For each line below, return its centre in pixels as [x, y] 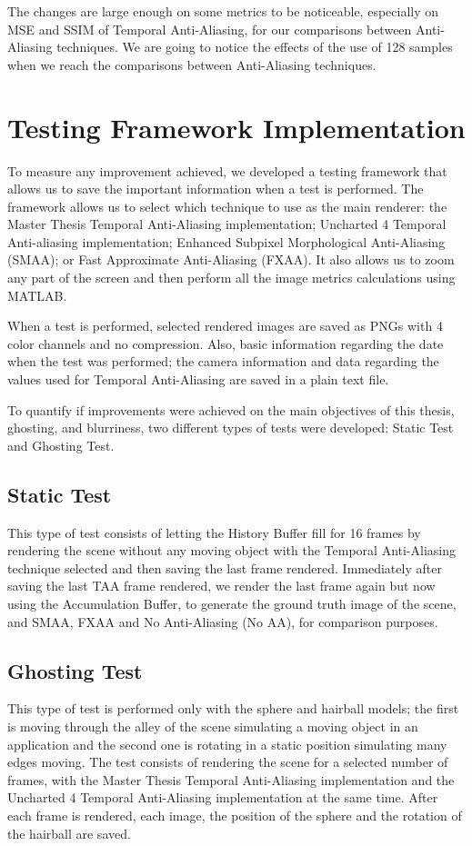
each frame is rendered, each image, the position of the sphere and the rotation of [235, 815]
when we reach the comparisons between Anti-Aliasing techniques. [192, 64]
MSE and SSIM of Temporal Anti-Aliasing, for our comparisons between [210, 29]
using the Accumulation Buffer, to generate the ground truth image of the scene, [232, 603]
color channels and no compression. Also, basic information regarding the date [226, 343]
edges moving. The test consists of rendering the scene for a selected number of [228, 762]
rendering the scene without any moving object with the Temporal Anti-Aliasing [232, 550]
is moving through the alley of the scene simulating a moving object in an [213, 726]
